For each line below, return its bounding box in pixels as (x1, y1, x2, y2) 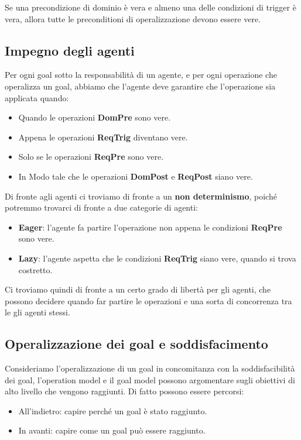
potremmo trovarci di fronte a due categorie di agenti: (5, 201, 198, 214)
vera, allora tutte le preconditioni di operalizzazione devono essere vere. (5, 12, 261, 25)
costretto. (18, 263, 53, 276)
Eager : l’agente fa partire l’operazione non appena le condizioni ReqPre (18, 221, 282, 233)
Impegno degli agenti (5, 41, 135, 59)
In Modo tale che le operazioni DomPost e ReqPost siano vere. (18, 170, 253, 182)
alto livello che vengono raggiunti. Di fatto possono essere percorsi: (5, 385, 244, 397)
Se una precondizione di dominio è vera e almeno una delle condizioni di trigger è (5, 1, 296, 13)
